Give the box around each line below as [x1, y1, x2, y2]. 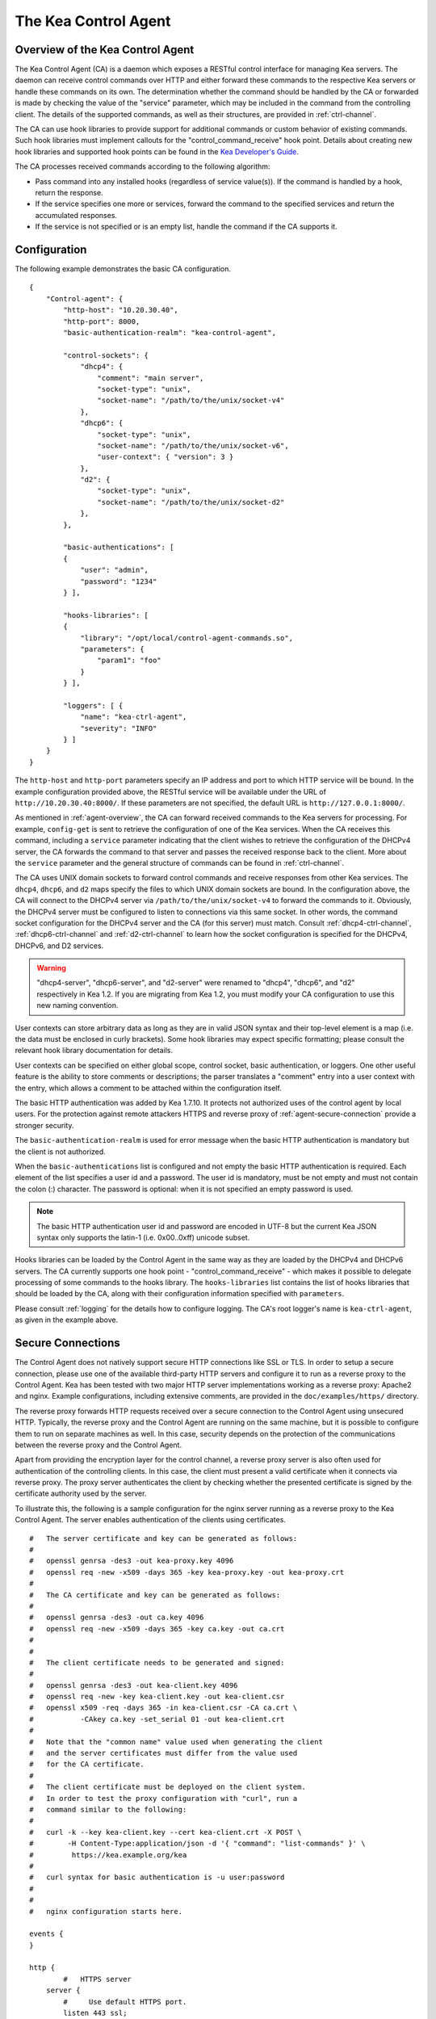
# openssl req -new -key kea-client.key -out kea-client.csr [29, 1692, 285, 1702]
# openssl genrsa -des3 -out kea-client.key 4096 [29, 1681, 238, 1689]
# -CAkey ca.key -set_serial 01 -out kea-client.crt [29, 1715, 285, 1723]
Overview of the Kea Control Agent [15, 43, 195, 57]
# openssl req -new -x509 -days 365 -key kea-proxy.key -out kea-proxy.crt [29, 1568, 345, 1576]
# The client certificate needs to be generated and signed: [29, 1658, 285, 1667]
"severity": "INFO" [80, 724, 157, 732]
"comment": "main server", [97, 373, 204, 383]
